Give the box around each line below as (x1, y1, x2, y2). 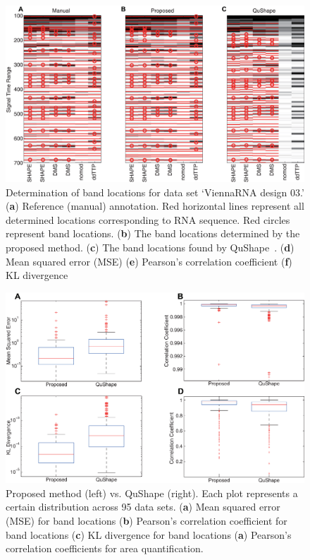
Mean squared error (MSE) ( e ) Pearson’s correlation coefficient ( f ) (6, 254, 292, 268)
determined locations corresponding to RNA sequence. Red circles (6, 212, 290, 227)
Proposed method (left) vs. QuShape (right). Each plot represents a (6, 485, 298, 500)
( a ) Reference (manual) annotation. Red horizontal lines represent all (6, 198, 304, 213)
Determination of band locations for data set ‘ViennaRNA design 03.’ (6, 184, 304, 199)
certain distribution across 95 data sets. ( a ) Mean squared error (6, 499, 280, 514)
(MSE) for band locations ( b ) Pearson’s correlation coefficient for (6, 513, 287, 528)
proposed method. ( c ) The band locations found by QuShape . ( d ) (6, 240, 294, 255)
